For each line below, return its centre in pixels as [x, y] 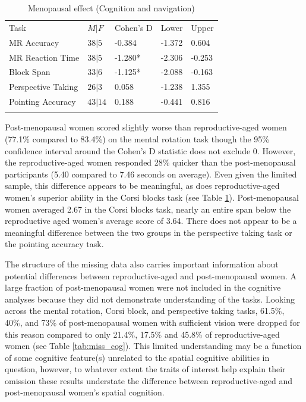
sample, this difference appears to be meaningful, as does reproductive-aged [142, 186]
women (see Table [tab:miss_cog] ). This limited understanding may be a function [153, 346]
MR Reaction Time [44, 57]
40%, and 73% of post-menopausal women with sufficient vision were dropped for [152, 322]
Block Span [30, 72]
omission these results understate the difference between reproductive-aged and [149, 380]
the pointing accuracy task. [54, 244]
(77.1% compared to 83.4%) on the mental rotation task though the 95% [137, 139]
